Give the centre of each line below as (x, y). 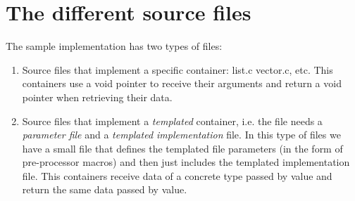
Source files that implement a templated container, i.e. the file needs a (172, 121)
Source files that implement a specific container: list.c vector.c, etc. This (177, 69)
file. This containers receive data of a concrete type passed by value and (177, 175)
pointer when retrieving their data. (97, 97)
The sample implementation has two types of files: (114, 46)
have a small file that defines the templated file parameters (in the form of (182, 148)
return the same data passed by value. (105, 189)
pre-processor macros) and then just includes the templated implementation (186, 162)
